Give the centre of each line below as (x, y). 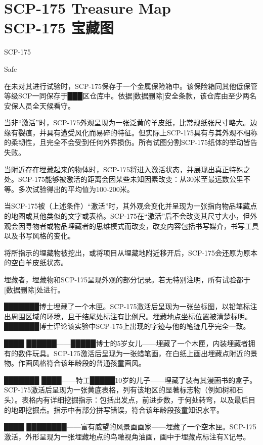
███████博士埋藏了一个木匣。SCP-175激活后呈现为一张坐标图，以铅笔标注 (131, 306)
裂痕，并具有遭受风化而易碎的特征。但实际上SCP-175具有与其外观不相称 (138, 132)
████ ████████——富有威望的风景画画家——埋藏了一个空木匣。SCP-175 (130, 427)
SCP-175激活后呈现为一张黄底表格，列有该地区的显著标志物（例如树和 (120, 390)
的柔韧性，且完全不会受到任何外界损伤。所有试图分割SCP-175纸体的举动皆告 (131, 142)
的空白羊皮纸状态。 (36, 262)
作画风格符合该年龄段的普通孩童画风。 (82, 363)
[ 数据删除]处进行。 (34, 289)
